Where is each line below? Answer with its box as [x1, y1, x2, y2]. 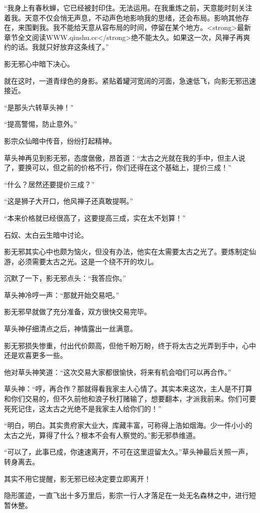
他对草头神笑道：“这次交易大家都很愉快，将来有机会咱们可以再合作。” [4, 366, 231, 377]
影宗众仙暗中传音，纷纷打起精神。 [4, 135, 116, 146]
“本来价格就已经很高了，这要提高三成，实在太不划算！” [4, 212, 186, 223]
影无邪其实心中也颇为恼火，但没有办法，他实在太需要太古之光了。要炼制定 [4, 246, 249, 257]
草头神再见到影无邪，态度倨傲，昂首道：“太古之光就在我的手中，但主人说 [4, 152, 245, 163]
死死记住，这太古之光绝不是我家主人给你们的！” [4, 403, 161, 413]
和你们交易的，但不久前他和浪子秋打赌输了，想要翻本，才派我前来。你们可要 [4, 393, 256, 404]
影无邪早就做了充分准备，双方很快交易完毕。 [4, 306, 151, 317]
